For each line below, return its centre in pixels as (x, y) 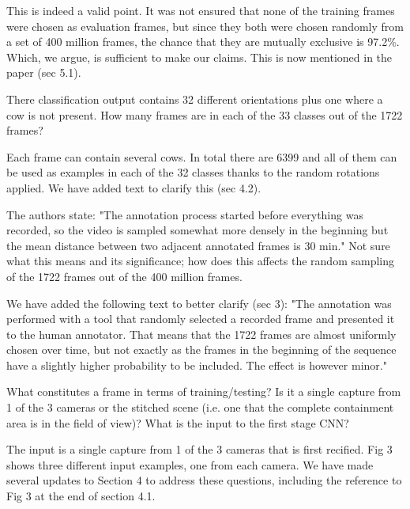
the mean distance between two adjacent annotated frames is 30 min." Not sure (198, 245)
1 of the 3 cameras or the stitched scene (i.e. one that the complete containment (200, 407)
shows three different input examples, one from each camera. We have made (190, 464)
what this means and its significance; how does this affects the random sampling (201, 261)
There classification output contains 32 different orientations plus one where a (195, 99)
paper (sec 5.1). (44, 72)
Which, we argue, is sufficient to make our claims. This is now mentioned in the (199, 57)
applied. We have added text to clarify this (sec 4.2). (134, 187)
